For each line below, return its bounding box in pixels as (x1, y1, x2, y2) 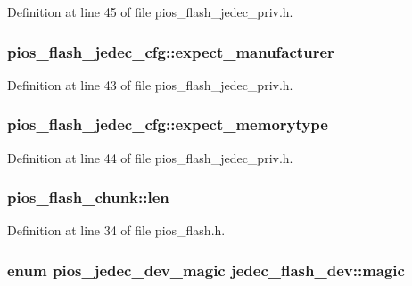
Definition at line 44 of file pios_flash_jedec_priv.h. (7, 148, 293, 167)
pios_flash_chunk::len (7, 186, 169, 208)
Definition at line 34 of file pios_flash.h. (7, 221, 226, 240)
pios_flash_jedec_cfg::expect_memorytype (7, 113, 328, 135)
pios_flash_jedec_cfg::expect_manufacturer (7, 40, 334, 62)
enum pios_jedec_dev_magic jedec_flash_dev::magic (7, 258, 405, 281)
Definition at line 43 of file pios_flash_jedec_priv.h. (7, 75, 293, 94)
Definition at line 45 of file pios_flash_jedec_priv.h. (7, 3, 293, 20)
